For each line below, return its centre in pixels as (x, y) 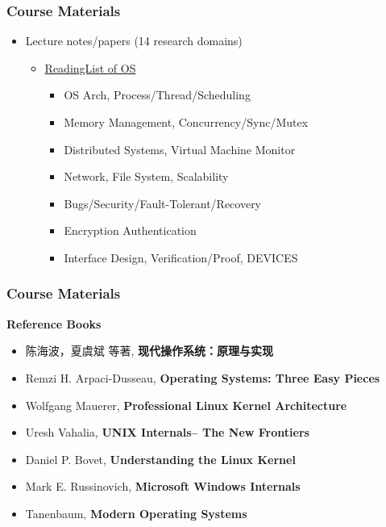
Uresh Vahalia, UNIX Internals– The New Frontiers (167, 432)
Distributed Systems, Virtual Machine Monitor (180, 149)
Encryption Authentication (130, 230)
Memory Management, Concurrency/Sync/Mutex (186, 122)
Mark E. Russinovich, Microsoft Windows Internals (163, 486)
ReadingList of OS (90, 67)
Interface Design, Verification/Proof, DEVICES (181, 257)
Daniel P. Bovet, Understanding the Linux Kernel (160, 459)
